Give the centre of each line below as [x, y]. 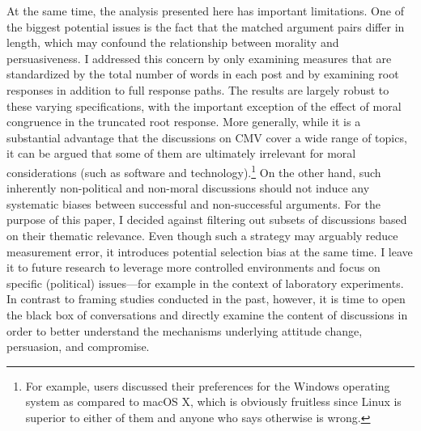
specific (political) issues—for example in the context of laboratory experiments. [205, 283]
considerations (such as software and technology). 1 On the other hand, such [194, 171]
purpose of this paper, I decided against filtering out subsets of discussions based [207, 220]
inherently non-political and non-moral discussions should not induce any [188, 188]
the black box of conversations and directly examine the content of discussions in [207, 314]
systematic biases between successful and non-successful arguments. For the [193, 203]
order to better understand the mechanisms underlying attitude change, [185, 330]
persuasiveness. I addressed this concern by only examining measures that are [199, 58]
